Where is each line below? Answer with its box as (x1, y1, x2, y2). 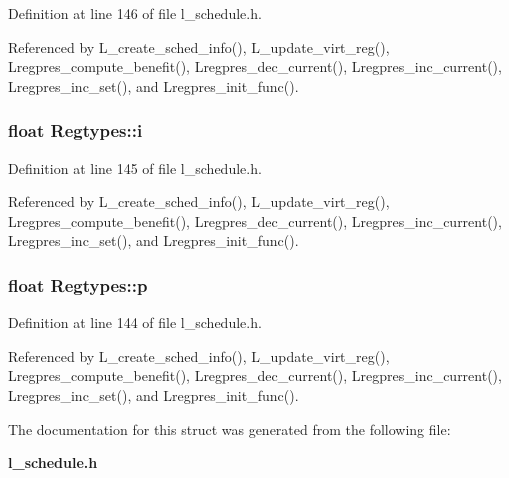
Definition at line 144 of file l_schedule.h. (8, 312, 262, 333)
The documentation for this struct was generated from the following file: (8, 418, 451, 439)
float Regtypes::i (8, 118, 143, 143)
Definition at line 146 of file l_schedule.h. (8, 3, 262, 23)
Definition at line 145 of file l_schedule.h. (8, 157, 262, 178)
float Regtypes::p (8, 272, 148, 297)
